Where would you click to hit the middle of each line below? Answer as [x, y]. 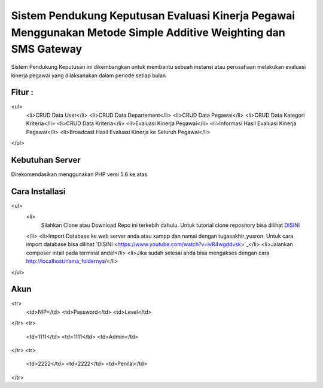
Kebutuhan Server [46, 160]
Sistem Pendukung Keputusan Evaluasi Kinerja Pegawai [153, 16]
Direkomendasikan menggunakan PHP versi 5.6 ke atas [79, 174]
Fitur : [22, 93]
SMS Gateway [47, 49]
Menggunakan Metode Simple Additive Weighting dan [148, 32]
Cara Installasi [38, 191]
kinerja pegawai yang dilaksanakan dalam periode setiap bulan [89, 75]
